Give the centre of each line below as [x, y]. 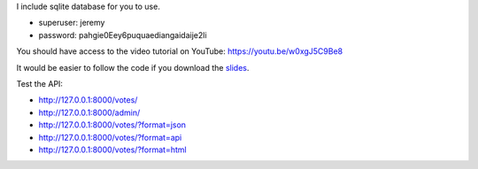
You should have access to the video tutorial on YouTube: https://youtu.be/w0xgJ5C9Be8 [180, 51]
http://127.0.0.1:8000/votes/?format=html [112, 150]
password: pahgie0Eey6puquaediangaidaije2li [123, 35]
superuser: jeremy [72, 23]
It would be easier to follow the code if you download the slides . [133, 67]
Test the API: [40, 83]
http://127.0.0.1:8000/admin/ [89, 112]
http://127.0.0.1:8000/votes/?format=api [110, 137]
